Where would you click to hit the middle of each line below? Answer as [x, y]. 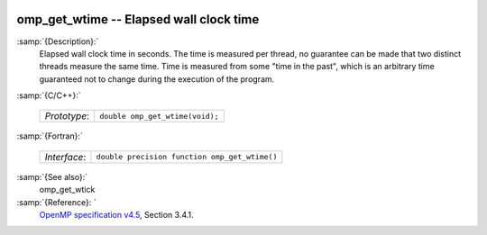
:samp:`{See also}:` [52, 176]
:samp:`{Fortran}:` [50, 136]
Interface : [65, 157]
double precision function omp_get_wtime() [187, 157]
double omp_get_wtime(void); [159, 116]
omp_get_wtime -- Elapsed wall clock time [138, 19]
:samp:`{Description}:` [58, 41]
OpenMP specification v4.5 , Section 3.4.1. [116, 215]
